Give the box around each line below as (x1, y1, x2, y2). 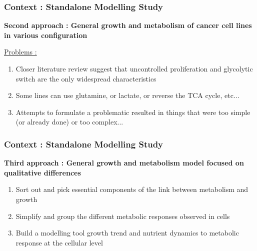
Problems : (4, 46, 37, 57)
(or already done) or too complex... (15, 116, 123, 127)
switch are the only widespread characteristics (15, 73, 156, 83)
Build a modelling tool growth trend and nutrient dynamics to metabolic (15, 227, 239, 238)
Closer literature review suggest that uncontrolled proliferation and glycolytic (15, 63, 253, 73)
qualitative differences (4, 167, 81, 177)
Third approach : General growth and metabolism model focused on (4, 157, 244, 168)
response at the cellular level (15, 237, 103, 247)
